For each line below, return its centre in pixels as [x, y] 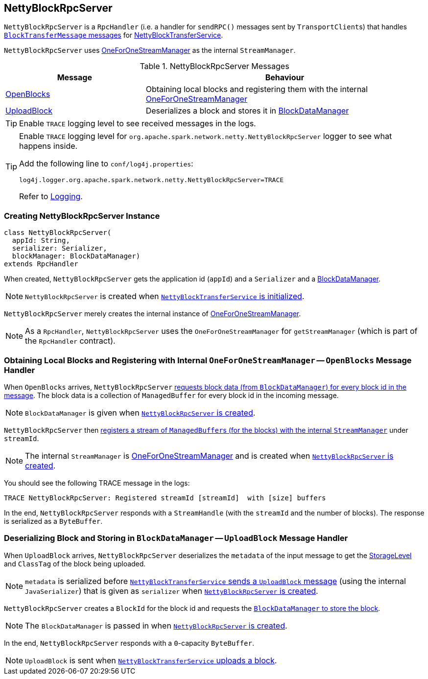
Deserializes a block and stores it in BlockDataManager [247, 111]
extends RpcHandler [41, 264]
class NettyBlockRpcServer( [58, 233]
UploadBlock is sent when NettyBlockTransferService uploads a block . [151, 660]
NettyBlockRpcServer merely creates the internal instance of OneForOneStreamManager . [153, 314]
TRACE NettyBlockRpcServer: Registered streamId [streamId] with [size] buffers [165, 498]
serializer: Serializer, [59, 248]
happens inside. [48, 146]
